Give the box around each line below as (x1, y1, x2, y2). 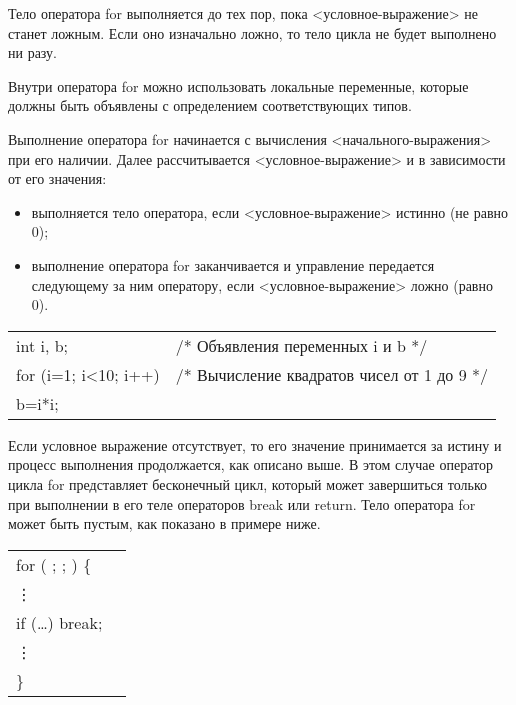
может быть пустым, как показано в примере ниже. (8, 513, 321, 534)
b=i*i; (16, 391, 59, 415)
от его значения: (8, 168, 107, 189)
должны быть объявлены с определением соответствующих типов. (8, 95, 412, 116)
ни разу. (8, 42, 57, 63)
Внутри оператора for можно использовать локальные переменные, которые (8, 75, 469, 96)
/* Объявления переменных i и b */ (175, 333, 428, 357)
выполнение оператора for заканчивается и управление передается (31, 254, 435, 275)
